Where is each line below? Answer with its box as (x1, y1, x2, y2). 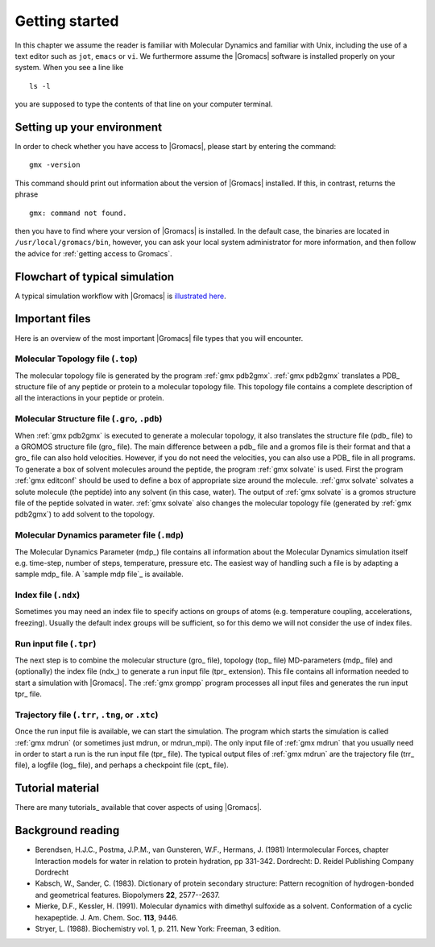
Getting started (14, 12, 119, 30)
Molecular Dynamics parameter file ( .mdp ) (14, 530, 184, 541)
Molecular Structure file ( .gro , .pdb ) (14, 413, 163, 425)
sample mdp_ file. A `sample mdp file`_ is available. (14, 569, 184, 579)
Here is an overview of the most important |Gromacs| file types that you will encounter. (14, 333, 304, 343)
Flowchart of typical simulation (14, 270, 175, 284)
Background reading (14, 824, 120, 837)
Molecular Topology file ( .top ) (14, 353, 139, 364)
